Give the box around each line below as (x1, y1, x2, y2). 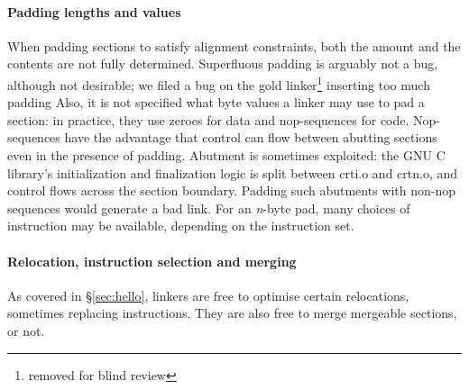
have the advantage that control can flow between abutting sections (64, 128, 437, 147)
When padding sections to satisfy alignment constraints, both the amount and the (7, 36, 461, 55)
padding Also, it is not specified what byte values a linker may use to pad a (7, 93, 425, 112)
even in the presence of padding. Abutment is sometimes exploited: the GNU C (7, 146, 446, 165)
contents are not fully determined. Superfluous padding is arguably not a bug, (7, 54, 438, 73)
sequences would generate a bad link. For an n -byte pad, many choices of (7, 198, 410, 217)
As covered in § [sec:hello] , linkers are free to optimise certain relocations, (7, 285, 409, 304)
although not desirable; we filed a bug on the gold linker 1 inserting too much (7, 72, 430, 94)
